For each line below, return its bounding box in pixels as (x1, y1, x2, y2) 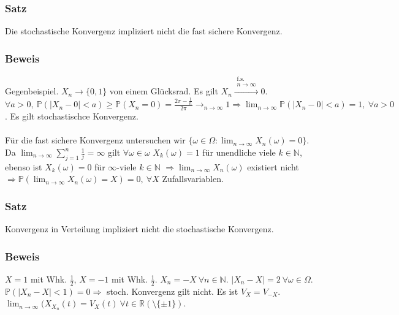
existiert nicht (247, 160, 299, 173)
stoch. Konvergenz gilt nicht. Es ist (106, 284, 238, 297)
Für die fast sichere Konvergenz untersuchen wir (5, 134, 186, 146)
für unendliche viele (202, 146, 276, 159)
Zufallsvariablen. (162, 172, 224, 185)
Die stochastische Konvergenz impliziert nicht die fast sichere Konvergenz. (5, 25, 283, 37)
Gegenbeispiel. (5, 85, 59, 97)
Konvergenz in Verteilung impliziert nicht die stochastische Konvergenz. (5, 222, 274, 235)
